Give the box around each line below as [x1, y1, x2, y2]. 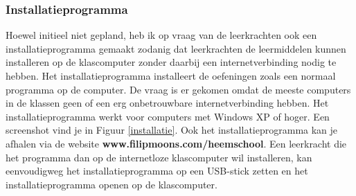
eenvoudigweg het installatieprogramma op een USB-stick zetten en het [6, 163, 308, 178]
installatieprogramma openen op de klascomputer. [6, 177, 217, 191]
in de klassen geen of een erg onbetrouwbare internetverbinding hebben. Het [6, 96, 329, 110]
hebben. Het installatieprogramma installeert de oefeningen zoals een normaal [6, 69, 336, 82]
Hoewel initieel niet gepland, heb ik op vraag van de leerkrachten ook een [6, 28, 317, 42]
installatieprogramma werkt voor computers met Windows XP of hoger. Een [6, 109, 330, 123]
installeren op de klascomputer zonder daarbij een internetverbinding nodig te [6, 55, 337, 69]
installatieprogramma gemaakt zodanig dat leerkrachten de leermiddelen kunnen [6, 41, 346, 55]
